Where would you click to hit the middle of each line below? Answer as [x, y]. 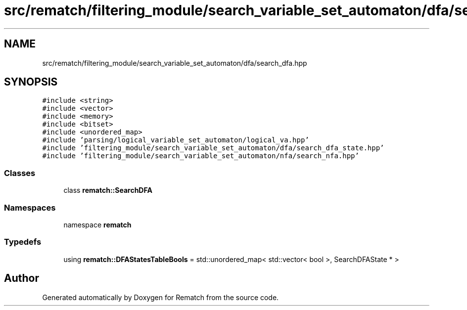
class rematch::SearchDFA [108, 190]
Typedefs [23, 242]
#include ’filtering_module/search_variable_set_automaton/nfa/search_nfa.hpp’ [201, 156]
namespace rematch [97, 224]
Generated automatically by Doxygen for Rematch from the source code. [161, 297]
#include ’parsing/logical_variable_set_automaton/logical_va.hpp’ [176, 140]
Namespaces [30, 207]
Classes [20, 173]
